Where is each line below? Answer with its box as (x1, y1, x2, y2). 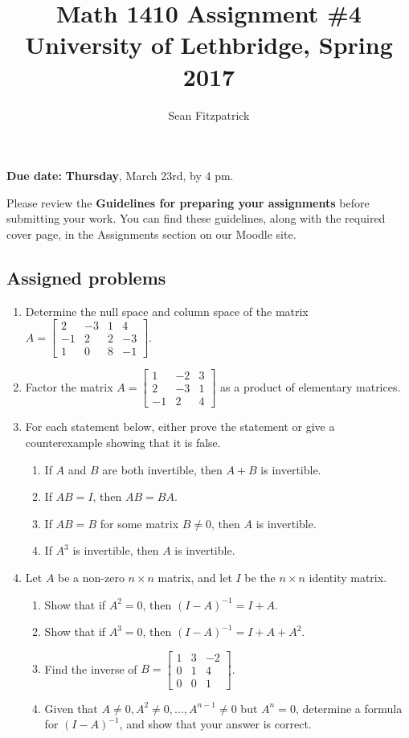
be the (244, 569, 276, 586)
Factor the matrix (25, 378, 113, 395)
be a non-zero (58, 569, 125, 586)
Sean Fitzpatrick (168, 106, 250, 123)
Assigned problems (6, 264, 166, 289)
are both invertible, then (102, 461, 223, 478)
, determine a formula (295, 699, 403, 716)
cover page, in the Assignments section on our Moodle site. (6, 225, 297, 242)
